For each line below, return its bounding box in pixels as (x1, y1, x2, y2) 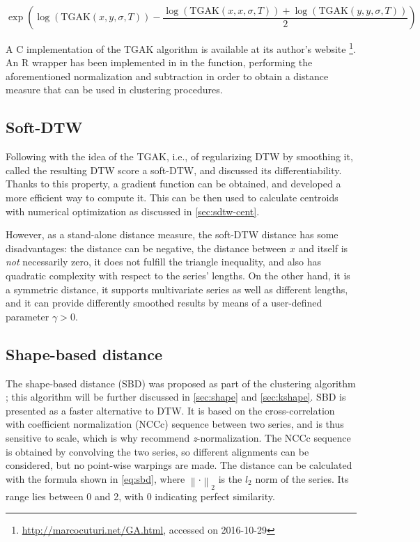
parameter (6, 309, 49, 323)
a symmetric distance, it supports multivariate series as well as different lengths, (6, 281, 348, 296)
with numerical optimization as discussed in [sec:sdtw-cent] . (6, 203, 260, 218)
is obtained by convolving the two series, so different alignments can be (6, 444, 309, 458)
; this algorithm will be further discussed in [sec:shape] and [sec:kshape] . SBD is (6, 389, 346, 404)
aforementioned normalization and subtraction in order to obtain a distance (6, 68, 329, 83)
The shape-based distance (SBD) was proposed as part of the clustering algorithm (6, 375, 356, 390)
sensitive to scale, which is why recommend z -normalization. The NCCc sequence (6, 430, 351, 444)
